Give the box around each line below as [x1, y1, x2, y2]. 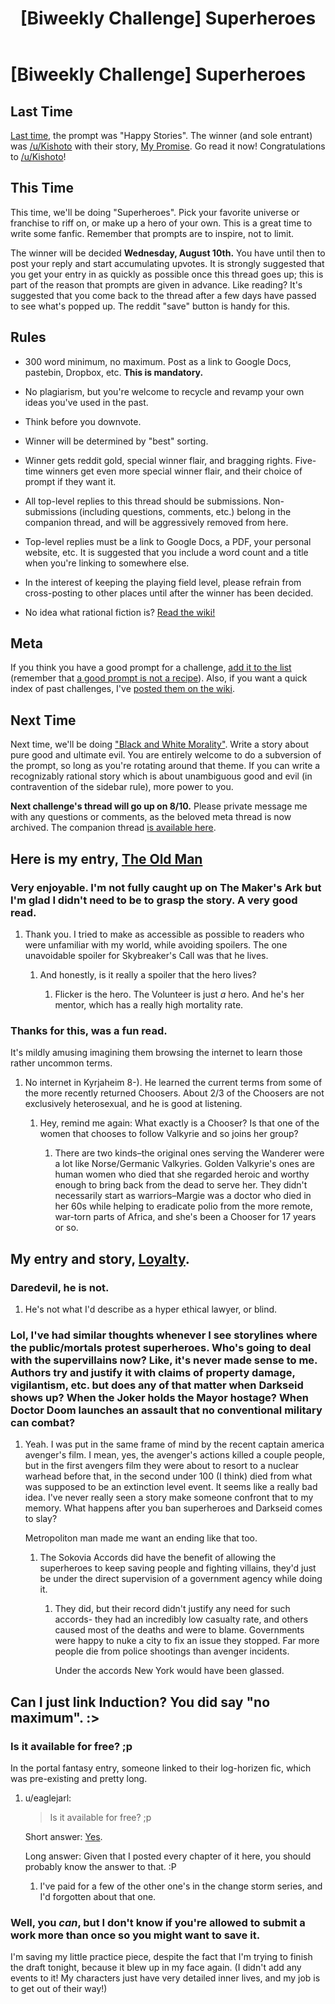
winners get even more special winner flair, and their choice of [45, 465, 303, 477]
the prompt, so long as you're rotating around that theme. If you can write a [10, 760, 321, 772]
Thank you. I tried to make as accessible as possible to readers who [24, 928, 305, 940]
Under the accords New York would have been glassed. [54, 1665, 285, 1677]
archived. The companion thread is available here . [10, 822, 217, 834]
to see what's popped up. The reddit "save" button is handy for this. [10, 300, 291, 312]
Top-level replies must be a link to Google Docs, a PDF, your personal [24, 535, 312, 547]
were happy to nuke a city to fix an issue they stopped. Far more [54, 1635, 320, 1647]
